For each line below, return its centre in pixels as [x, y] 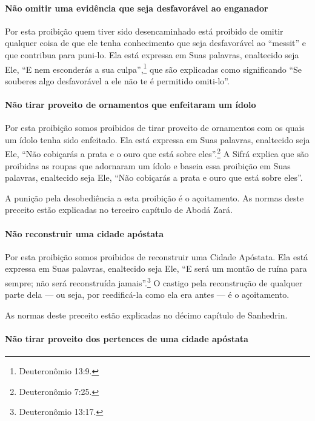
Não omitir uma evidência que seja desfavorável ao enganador [137, 8]
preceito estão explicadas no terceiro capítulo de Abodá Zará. [119, 210]
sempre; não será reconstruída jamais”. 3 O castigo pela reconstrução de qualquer [154, 282]
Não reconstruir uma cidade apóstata [85, 233]
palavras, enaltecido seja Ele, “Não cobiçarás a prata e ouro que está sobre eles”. [154, 177]
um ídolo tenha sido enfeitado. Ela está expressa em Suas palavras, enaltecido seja [157, 139]
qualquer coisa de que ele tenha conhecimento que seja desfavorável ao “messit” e [155, 43]
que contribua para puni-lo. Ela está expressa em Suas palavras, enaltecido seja [152, 54]
